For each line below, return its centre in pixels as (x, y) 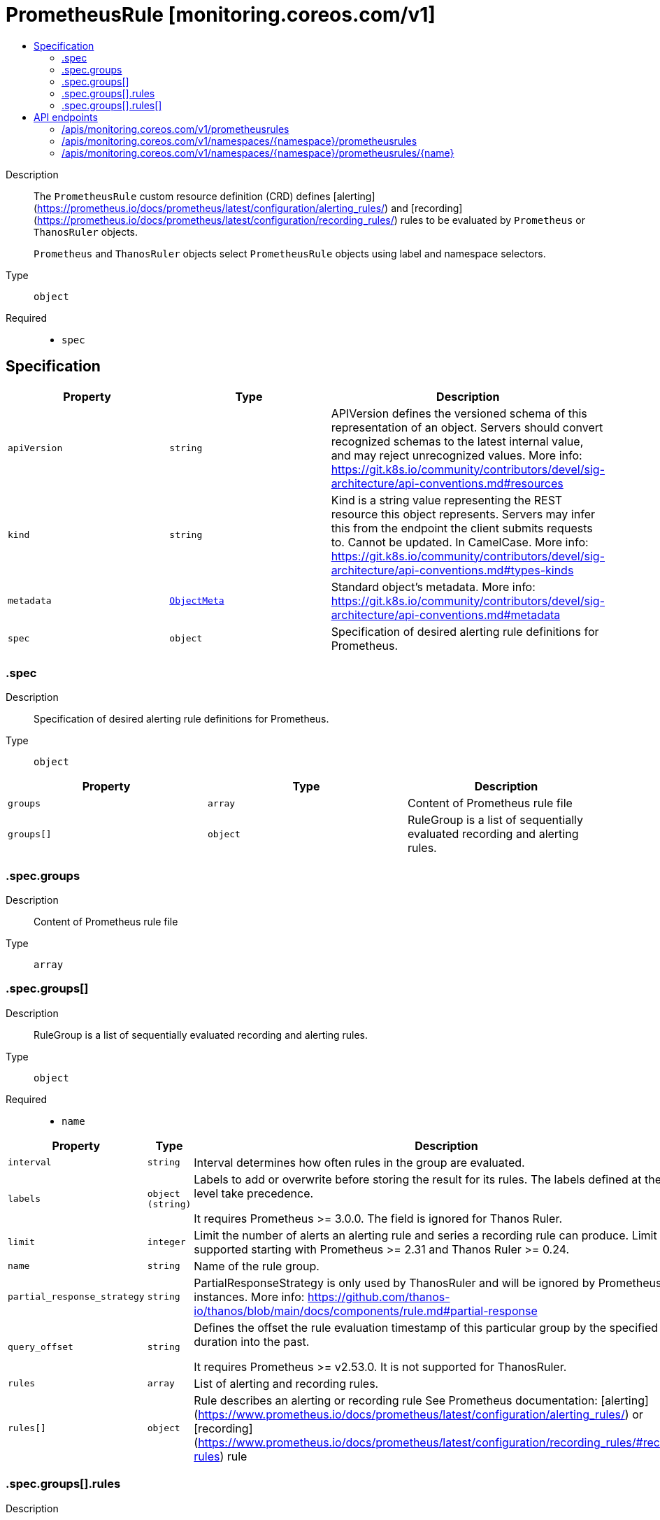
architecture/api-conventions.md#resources (447, 483)
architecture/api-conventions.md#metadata (446, 615)
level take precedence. (254, 1193)
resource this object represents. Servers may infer (463, 514)
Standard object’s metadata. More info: (433, 587)
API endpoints (66, 117)
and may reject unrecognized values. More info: (457, 455)
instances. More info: (249, 1297)
